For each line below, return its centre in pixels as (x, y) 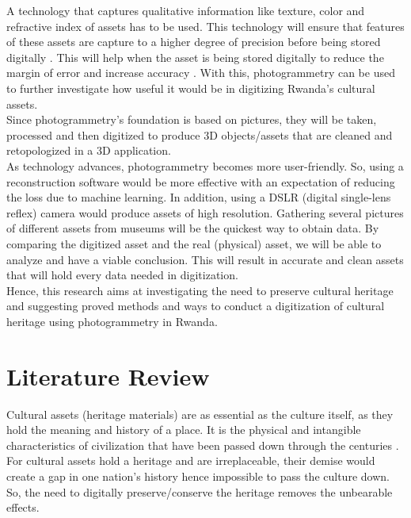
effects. (23, 507)
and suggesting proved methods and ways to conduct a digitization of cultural (196, 306)
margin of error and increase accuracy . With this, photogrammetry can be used (201, 73)
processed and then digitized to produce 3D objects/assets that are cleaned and (200, 134)
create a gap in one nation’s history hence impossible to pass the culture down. (198, 476)
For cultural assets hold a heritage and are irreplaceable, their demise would (191, 460)
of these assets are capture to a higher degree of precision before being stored (194, 42)
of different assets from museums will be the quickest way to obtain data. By (193, 228)
